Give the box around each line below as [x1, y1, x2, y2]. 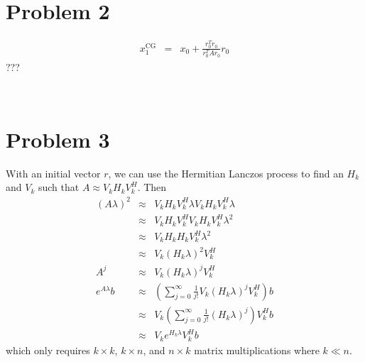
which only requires [6, 342, 90, 357]
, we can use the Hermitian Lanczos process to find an [108, 165, 344, 180]
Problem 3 [6, 124, 110, 153]
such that [38, 180, 80, 194]
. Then [137, 180, 167, 194]
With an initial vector [6, 165, 101, 180]
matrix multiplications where [194, 342, 320, 357]
